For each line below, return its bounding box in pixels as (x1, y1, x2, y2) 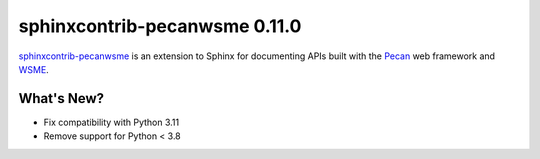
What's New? (18, 90, 105, 107)
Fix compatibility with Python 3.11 (43, 116, 180, 128)
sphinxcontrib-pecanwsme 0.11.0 (18, 15, 302, 37)
